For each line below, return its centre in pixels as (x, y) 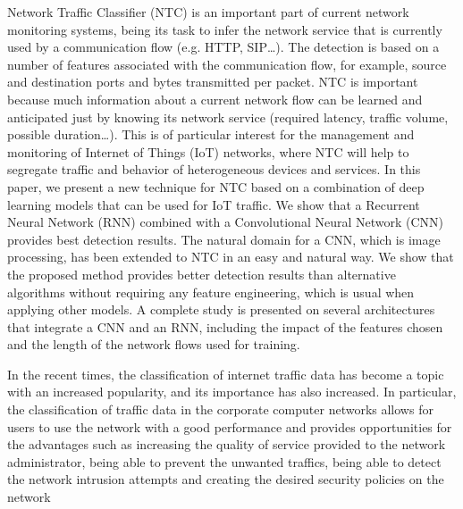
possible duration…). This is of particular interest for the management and (211, 134)
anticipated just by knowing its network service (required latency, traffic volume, (228, 117)
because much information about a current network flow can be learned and (215, 99)
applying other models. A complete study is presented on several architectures (221, 309)
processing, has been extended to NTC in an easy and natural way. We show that (231, 257)
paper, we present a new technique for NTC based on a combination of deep (216, 186)
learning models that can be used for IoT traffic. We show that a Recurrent (214, 204)
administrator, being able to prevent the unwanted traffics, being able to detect (224, 461)
